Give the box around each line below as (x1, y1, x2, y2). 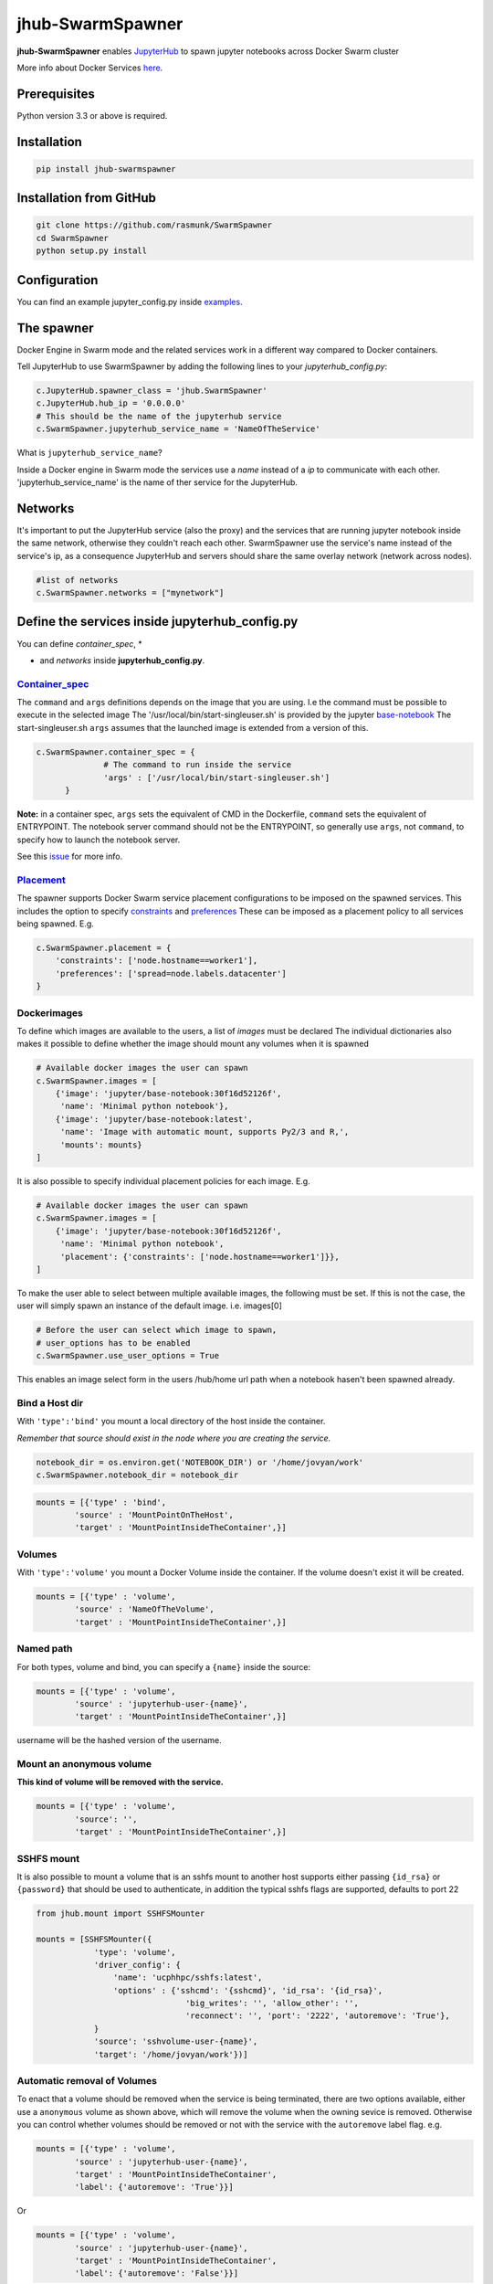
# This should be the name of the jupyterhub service (36, 411, 282, 421)
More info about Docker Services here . (16, 62, 163, 73)
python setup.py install (36, 246, 148, 256)
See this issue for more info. (16, 851, 123, 862)
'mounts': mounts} (59, 1139, 143, 1150)
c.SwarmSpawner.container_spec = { (36, 746, 195, 757)
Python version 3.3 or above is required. (16, 110, 168, 121)
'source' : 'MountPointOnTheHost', (74, 1509, 235, 1520)
